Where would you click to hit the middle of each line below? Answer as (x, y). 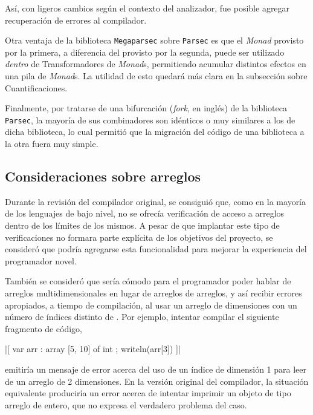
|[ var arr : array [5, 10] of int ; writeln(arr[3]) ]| (93, 349)
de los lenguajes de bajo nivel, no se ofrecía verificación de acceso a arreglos (145, 213)
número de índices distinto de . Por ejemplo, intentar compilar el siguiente (142, 317)
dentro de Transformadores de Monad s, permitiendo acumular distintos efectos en (156, 64)
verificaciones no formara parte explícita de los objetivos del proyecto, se (139, 237)
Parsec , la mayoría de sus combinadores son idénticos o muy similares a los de (150, 119)
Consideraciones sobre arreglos (103, 176)
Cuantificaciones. (36, 87)
